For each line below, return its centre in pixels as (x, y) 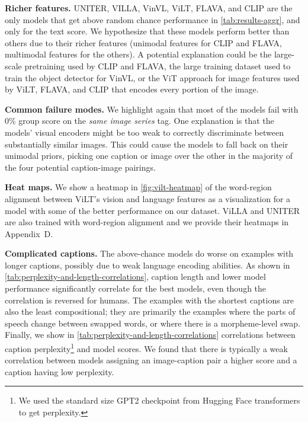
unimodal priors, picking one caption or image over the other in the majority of (149, 156)
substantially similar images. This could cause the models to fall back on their (147, 144)
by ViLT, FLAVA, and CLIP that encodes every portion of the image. (132, 89)
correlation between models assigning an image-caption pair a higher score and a (151, 360)
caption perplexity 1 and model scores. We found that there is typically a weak (146, 348)
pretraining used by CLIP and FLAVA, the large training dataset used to (158, 65)
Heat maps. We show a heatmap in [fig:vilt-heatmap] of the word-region (138, 187)
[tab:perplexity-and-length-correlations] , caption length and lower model (135, 276)
